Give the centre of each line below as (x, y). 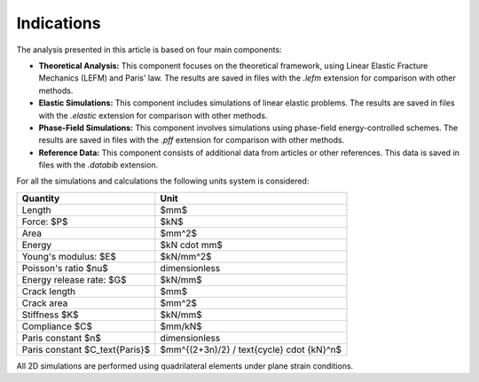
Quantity (41, 198)
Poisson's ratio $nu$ (65, 268)
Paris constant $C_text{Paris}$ (86, 349)
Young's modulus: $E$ (69, 256)
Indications (59, 23)
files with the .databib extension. (98, 165)
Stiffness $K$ (50, 315)
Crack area (45, 303)
